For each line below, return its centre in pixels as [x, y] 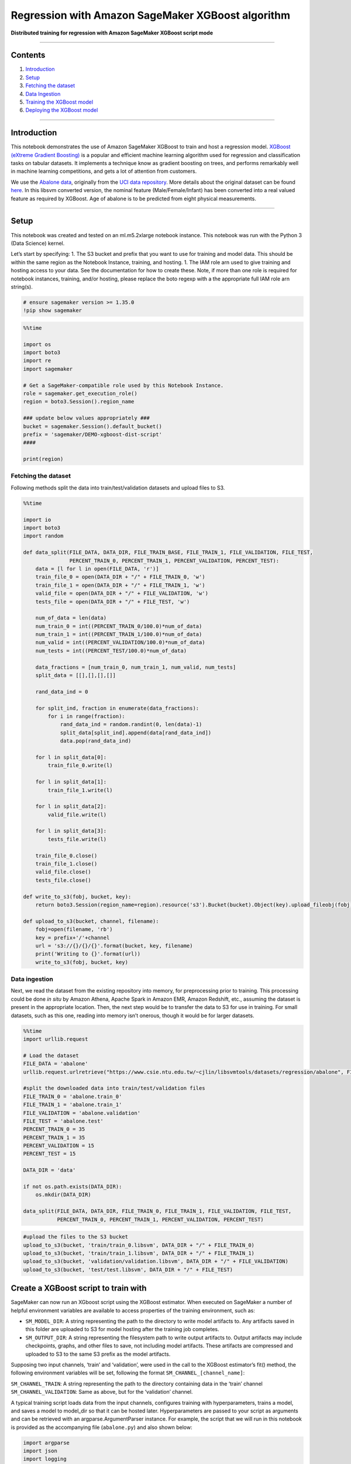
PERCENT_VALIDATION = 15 [59, 1146]
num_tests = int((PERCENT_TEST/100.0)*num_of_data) [111, 651]
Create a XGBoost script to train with [79, 1288]
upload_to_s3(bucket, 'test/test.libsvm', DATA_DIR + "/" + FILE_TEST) [128, 1270]
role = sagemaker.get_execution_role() [80, 393]
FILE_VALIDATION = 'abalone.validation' [82, 1113]
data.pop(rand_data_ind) [96, 741]
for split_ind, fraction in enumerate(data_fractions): [117, 708]
